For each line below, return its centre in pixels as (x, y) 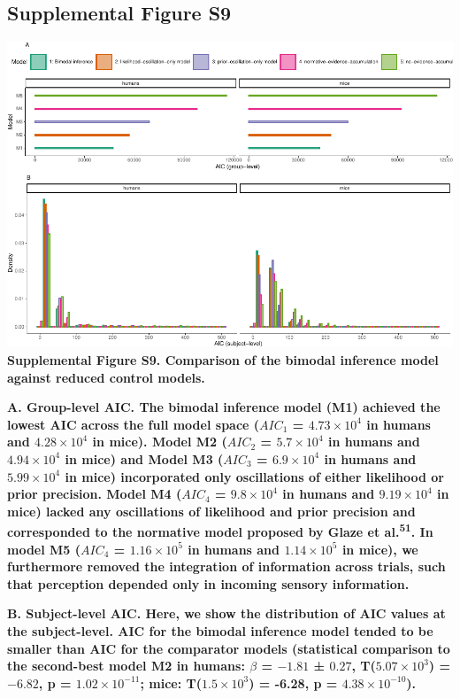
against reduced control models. (106, 377)
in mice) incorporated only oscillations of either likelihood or (254, 476)
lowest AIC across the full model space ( (134, 424)
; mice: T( (171, 682)
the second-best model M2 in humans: (126, 666)
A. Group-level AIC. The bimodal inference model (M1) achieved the (224, 407)
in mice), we (380, 549)
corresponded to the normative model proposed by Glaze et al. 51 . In (220, 530)
